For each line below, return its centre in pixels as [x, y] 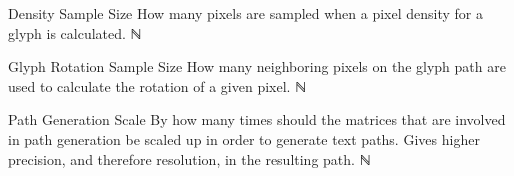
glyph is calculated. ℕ [75, 32]
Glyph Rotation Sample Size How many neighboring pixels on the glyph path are [257, 66]
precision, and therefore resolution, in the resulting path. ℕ [189, 158]
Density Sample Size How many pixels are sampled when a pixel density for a [246, 13]
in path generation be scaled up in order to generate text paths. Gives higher [244, 138]
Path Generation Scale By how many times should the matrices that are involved [257, 119]
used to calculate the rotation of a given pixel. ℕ [157, 85]
